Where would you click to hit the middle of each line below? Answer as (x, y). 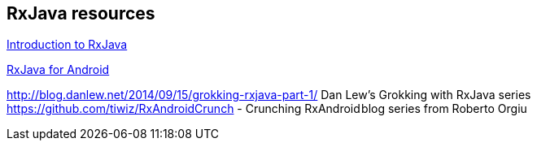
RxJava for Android (58, 70)
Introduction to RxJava (67, 45)
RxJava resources (81, 13)
